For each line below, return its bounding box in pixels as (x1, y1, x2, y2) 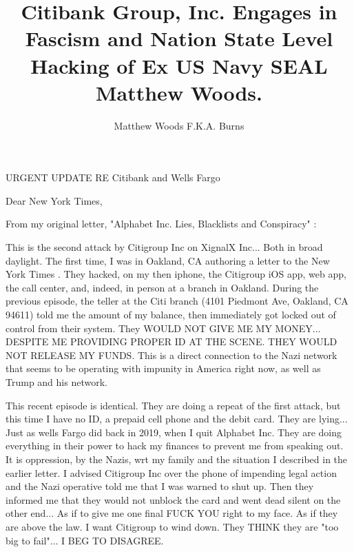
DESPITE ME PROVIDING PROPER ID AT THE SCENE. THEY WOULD (6, 334, 337, 349)
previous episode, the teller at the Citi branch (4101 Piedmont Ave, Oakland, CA (6, 294, 348, 308)
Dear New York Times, (6, 193, 103, 207)
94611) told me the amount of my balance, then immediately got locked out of (6, 307, 336, 322)
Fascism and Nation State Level (25, 24, 333, 52)
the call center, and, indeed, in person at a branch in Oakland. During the (6, 280, 319, 294)
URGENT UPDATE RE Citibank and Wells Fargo (6, 170, 220, 185)
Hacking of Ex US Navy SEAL (30, 51, 328, 79)
